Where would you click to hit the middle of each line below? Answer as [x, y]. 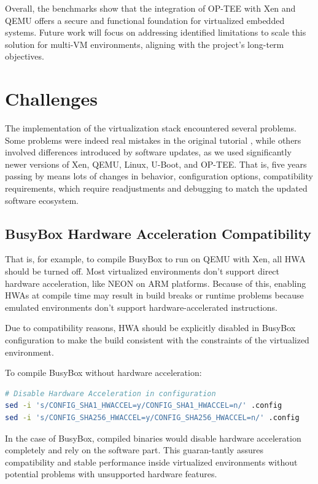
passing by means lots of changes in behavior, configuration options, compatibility [159, 176]
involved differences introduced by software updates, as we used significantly [148, 152]
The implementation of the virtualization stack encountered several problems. [151, 128]
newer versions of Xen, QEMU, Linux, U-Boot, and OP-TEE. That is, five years [156, 164]
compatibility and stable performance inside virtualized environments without [151, 462]
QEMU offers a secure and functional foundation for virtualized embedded [145, 20]
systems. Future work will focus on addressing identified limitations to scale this [156, 32]
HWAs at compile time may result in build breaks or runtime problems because [154, 295]
